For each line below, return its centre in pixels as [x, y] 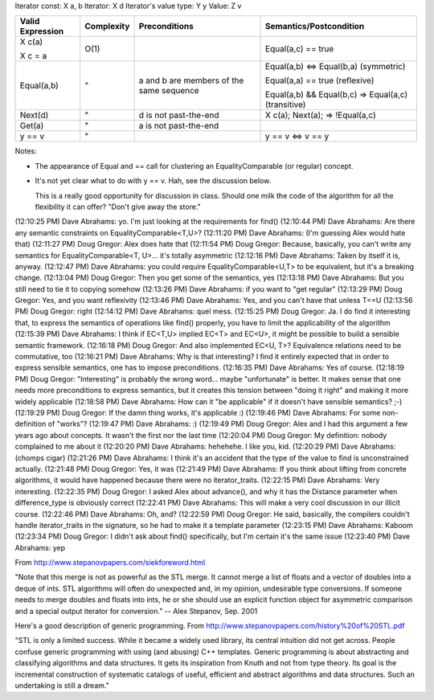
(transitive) [286, 104]
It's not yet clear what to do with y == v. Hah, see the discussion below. [153, 181]
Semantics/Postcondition [315, 27]
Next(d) [34, 115]
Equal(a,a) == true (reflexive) [320, 80]
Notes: [26, 151]
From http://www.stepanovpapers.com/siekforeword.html [110, 563]
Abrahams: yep [40, 547]
